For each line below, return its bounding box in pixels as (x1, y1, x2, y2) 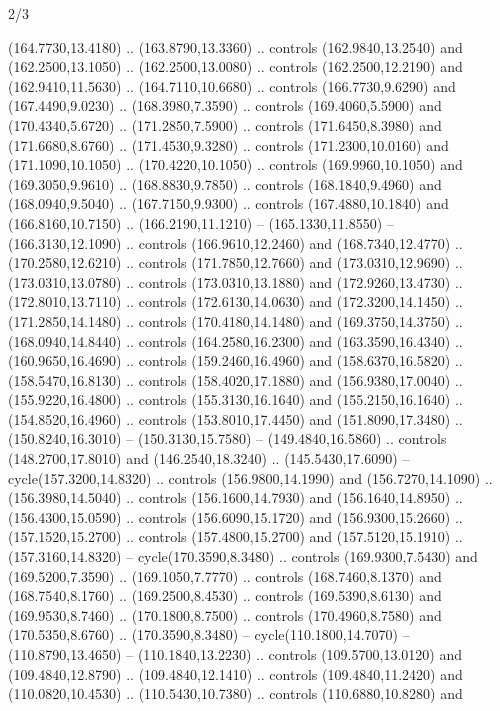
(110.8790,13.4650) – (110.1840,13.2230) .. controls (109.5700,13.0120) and (8, 644, 462, 664)
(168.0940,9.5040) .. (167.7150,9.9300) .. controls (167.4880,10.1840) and (8, 193, 449, 214)
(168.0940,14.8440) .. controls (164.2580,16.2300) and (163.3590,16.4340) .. (8, 330, 463, 351)
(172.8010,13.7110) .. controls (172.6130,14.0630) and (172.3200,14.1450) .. (8, 291, 463, 312)
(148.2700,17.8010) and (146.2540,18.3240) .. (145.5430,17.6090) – (8, 448, 410, 469)
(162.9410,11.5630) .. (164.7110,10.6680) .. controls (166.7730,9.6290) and (8, 75, 456, 96)
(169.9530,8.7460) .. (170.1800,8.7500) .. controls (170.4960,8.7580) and (8, 604, 442, 625)
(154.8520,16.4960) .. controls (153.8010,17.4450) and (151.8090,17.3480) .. (8, 408, 463, 429)
